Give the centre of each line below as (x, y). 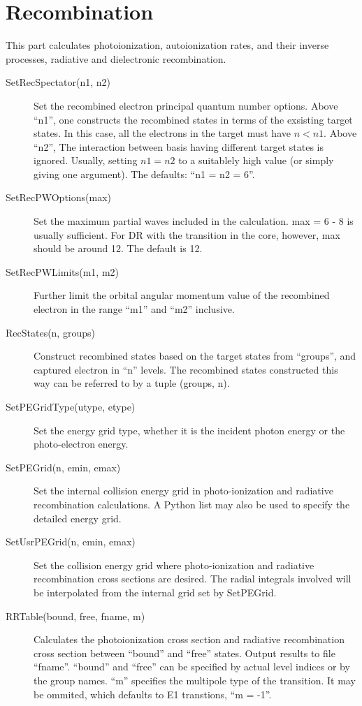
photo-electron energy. (81, 444)
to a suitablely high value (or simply (256, 160)
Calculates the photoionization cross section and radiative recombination (189, 639)
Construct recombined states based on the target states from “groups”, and (195, 356)
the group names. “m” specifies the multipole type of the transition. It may (195, 680)
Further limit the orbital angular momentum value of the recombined (182, 295)
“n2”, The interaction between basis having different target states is (179, 146)
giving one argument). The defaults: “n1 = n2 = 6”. (144, 174)
